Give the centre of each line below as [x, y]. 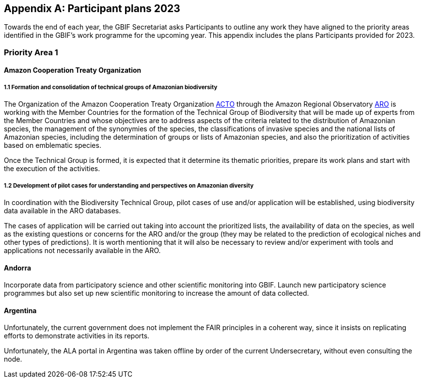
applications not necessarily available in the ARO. [82, 250]
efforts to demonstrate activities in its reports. [77, 336]
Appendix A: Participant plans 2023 [92, 8]
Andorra [18, 268]
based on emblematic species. [53, 145]
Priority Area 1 [31, 52]
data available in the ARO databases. [63, 210]
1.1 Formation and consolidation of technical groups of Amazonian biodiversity [111, 87]
